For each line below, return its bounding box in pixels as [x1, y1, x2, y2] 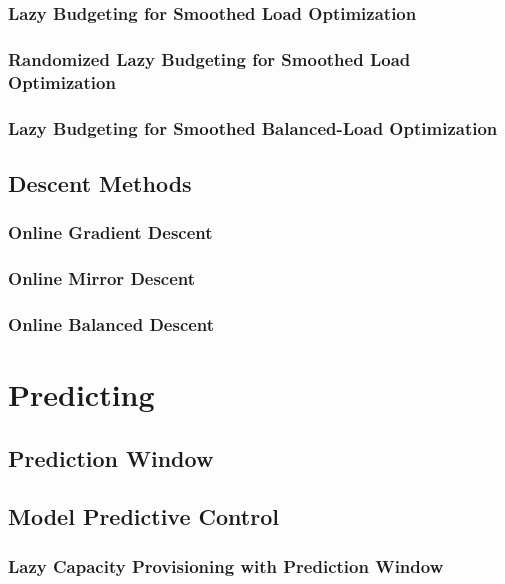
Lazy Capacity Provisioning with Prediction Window [8, 553, 444, 578]
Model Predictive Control [8, 501, 279, 532]
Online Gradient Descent [8, 220, 213, 245]
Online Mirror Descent [8, 266, 196, 290]
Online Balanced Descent [8, 311, 215, 336]
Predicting [8, 373, 155, 414]
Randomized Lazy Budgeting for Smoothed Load [8, 46, 411, 71]
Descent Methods [8, 167, 192, 198]
